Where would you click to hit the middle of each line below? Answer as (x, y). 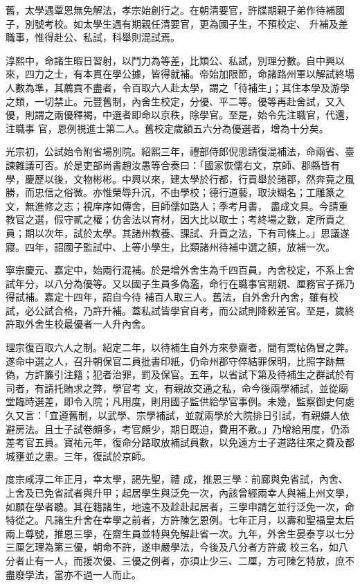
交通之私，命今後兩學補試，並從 (265, 388)
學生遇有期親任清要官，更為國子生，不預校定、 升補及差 (220, 23)
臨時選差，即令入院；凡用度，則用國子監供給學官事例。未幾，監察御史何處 (184, 401)
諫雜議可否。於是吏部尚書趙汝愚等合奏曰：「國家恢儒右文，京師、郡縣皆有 (173, 165)
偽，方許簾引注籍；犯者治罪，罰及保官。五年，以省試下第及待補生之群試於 (175, 374)
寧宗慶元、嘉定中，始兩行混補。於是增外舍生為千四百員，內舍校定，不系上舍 (180, 270)
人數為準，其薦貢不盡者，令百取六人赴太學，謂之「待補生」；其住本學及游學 (178, 87)
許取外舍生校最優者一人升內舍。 (78, 324)
